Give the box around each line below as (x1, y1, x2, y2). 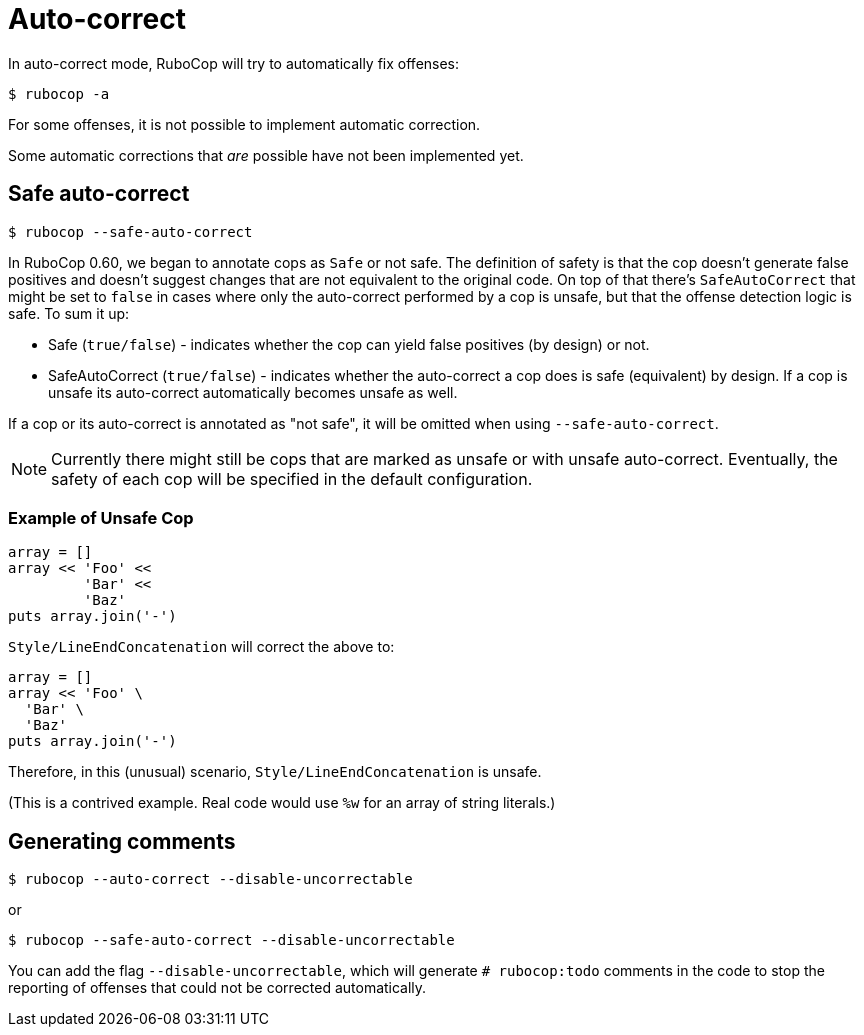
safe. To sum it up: (8, 304, 130, 322)
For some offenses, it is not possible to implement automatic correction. (8, 115, 481, 133)
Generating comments (8, 828, 236, 854)
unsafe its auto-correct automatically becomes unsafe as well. (48, 383, 458, 401)
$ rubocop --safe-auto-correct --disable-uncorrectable (8, 932, 455, 949)
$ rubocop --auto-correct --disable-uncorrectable (8, 871, 413, 888)
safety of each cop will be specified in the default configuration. (51, 468, 533, 489)
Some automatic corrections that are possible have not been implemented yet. (8, 146, 524, 164)
